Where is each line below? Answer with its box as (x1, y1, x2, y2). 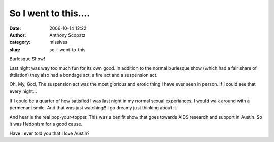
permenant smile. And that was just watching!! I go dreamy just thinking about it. (9, 105, 178, 111)
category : (9, 39, 31, 45)
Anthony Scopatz (49, 32, 86, 38)
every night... (9, 88, 38, 94)
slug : (9, 46, 20, 53)
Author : (9, 32, 26, 38)
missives (49, 39, 68, 45)
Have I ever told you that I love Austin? (9, 130, 90, 136)
